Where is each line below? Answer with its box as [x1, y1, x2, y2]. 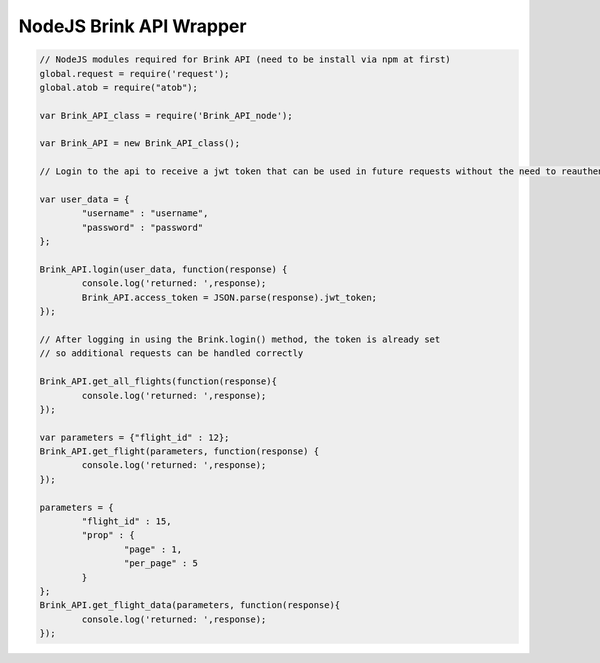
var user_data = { [39, 194, 130, 205]
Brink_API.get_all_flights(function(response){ [39, 376, 277, 387]
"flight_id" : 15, [81, 516, 172, 527]
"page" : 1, [123, 543, 183, 555]
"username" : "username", [81, 208, 209, 219]
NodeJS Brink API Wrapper [18, 15, 247, 37]
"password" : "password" [81, 221, 204, 233]
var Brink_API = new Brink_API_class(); [39, 138, 240, 149]
